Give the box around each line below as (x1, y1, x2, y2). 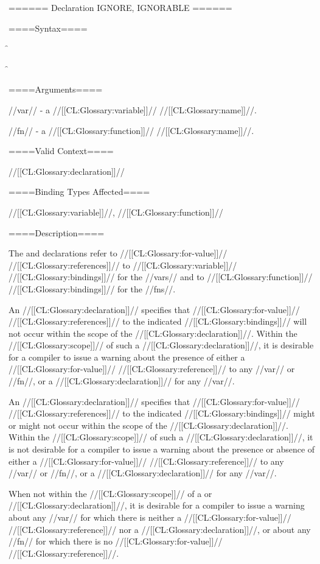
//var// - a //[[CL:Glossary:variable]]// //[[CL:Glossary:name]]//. (9, 103, 257, 116)
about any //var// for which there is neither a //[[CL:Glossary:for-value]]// (9, 511, 291, 523)
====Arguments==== (9, 83, 103, 96)
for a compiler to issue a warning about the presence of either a (9, 350, 245, 363)
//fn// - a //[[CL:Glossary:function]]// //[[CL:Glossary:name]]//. (9, 124, 254, 136)
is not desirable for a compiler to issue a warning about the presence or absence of (9, 443, 315, 456)
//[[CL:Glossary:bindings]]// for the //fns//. (9, 282, 176, 295)
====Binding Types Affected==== (9, 185, 150, 198)
